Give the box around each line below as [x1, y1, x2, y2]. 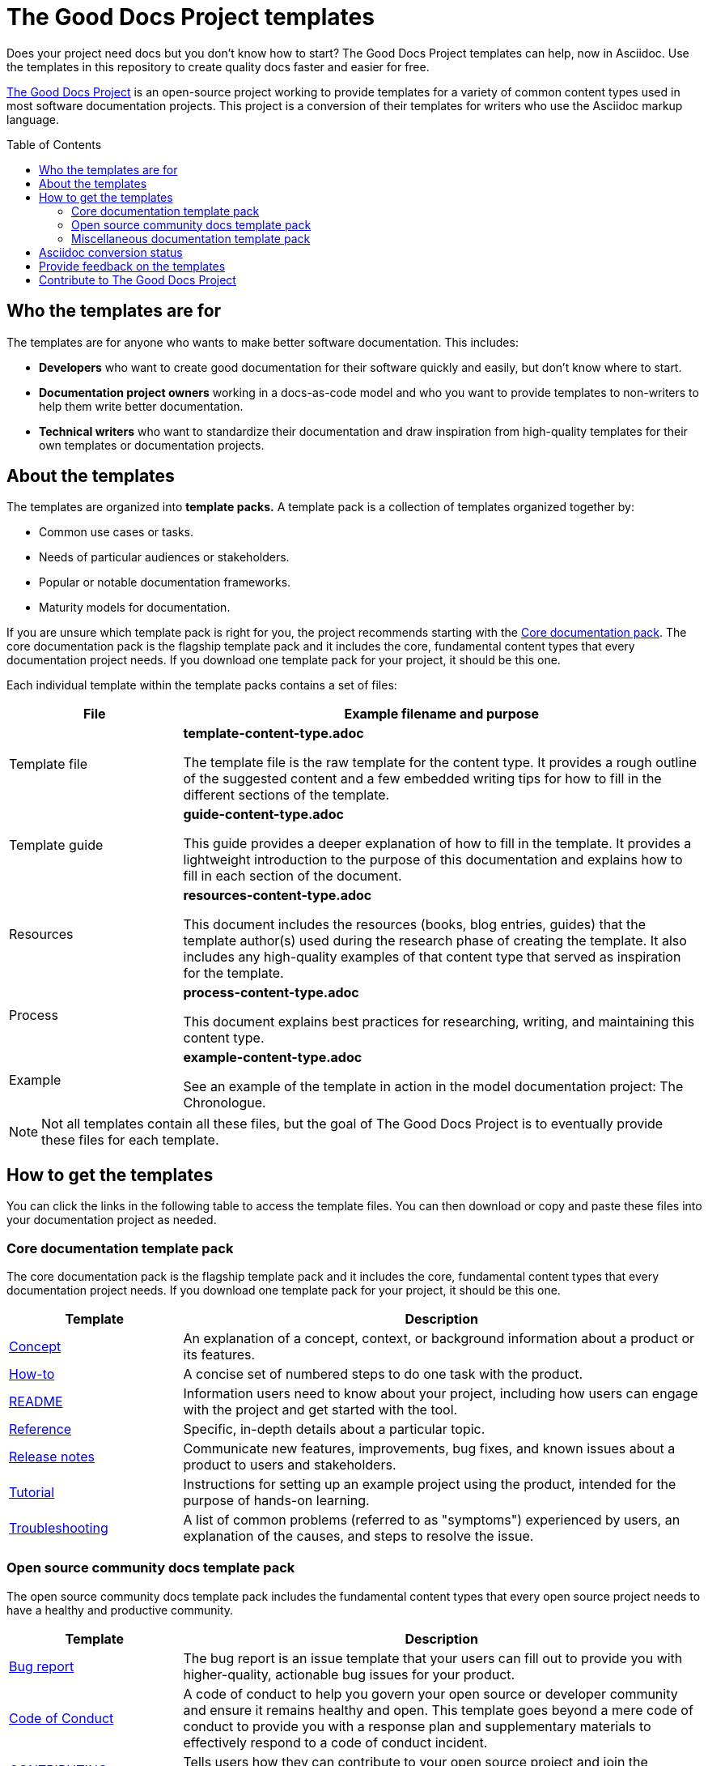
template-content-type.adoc [183, 725, 364, 742]
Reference [9, 1421, 72, 1438]
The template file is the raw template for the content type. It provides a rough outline [183, 754, 697, 771]
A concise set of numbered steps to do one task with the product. [183, 1366, 583, 1383]
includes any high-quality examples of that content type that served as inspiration [183, 949, 681, 966]
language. [6, 112, 60, 126]
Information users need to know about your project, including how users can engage [183, 1385, 698, 1402]
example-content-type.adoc [183, 1049, 362, 1066]
